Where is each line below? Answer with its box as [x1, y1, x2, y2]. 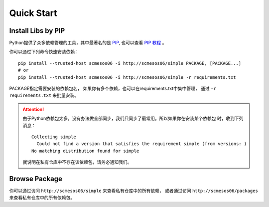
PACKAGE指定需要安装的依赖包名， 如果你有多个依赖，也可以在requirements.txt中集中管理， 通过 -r [9, 85, 216, 92]
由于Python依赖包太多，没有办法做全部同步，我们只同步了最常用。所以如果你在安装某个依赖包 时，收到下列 [22, 115, 244, 122]
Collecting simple [31, 134, 77, 140]
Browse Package [9, 175, 62, 183]
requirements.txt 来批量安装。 [9, 92, 79, 98]
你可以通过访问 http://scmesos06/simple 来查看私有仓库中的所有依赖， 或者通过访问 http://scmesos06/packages [9, 188, 259, 194]
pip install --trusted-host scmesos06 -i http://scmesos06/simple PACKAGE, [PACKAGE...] [18, 60, 242, 66]
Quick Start [9, 7, 57, 18]
